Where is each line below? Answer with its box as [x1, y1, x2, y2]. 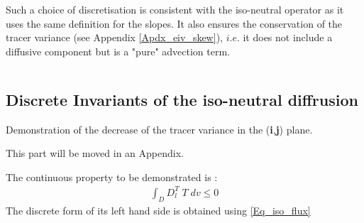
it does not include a [243, 30, 333, 45]
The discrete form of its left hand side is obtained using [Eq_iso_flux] [6, 202, 311, 217]
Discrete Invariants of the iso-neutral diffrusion [6, 88, 358, 110]
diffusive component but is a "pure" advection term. [6, 43, 230, 58]
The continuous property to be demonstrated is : [6, 169, 218, 184]
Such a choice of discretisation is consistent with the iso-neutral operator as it [6, 2, 344, 16]
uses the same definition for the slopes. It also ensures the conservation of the [6, 16, 343, 31]
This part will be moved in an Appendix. [6, 146, 184, 161]
